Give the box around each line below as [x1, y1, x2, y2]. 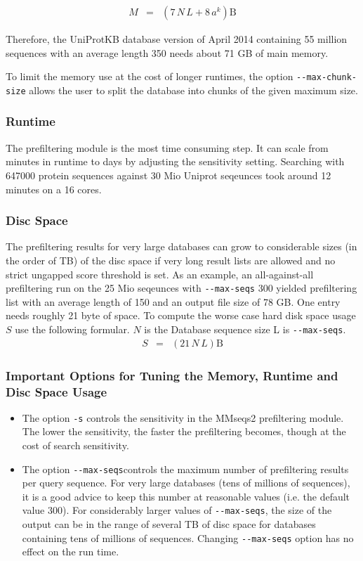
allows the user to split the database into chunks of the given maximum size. [29, 82, 358, 97]
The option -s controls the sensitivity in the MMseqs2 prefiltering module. [22, 410, 344, 425]
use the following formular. [15, 321, 130, 336]
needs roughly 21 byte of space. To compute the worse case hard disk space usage [6, 308, 356, 323]
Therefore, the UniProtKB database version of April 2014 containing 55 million [6, 32, 348, 46]
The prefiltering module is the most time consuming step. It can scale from [6, 140, 329, 155]
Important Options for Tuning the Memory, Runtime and [6, 366, 338, 384]
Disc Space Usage [6, 382, 107, 400]
